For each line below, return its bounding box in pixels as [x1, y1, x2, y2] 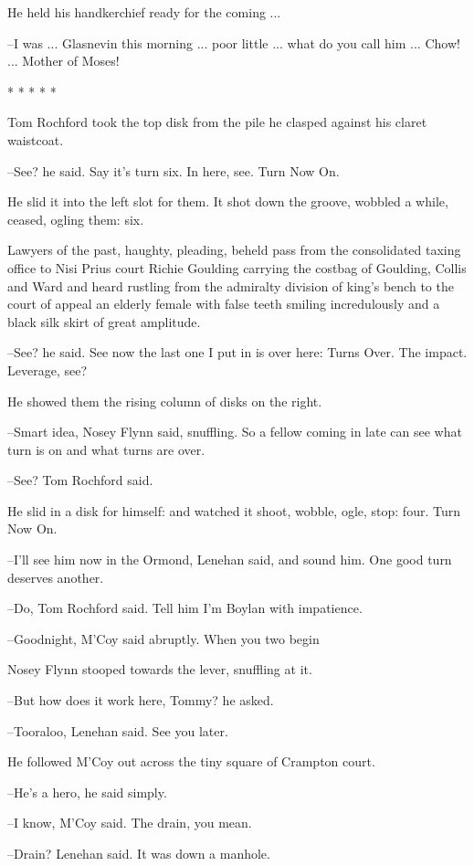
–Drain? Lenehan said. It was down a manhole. [7, 844, 270, 862]
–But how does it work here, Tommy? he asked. [7, 691, 274, 710]
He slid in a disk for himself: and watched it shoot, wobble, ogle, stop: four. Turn [7, 501, 460, 520]
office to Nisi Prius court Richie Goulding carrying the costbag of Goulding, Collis [7, 258, 467, 277]
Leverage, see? [7, 360, 87, 379]
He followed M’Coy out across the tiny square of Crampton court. [7, 752, 375, 771]
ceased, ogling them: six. [7, 209, 144, 228]
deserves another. [7, 567, 104, 586]
